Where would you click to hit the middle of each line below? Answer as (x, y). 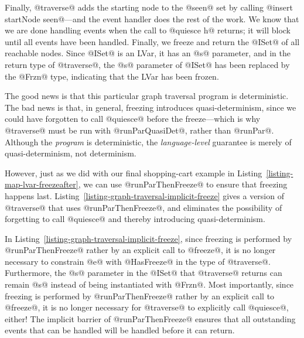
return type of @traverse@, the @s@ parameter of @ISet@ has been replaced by (147, 64)
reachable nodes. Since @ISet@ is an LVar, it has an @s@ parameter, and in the (148, 53)
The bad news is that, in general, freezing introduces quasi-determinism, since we (151, 107)
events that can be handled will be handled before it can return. (120, 330)
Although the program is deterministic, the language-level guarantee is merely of (148, 141)
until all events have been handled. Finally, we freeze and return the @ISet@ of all (152, 41)
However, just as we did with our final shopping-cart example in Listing (134, 173)
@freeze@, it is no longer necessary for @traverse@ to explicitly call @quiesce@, (147, 307)
